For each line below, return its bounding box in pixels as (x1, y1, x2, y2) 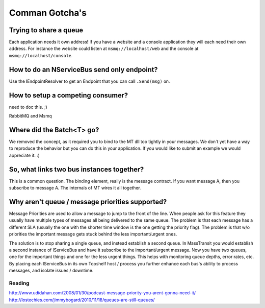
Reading (9, 280, 29, 286)
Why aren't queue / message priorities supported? (9, 197, 167, 206)
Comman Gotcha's (9, 7, 87, 18)
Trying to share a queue (9, 26, 83, 34)
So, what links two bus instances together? (9, 165, 144, 173)
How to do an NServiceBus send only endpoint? (9, 65, 158, 73)
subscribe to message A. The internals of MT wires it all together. (9, 185, 141, 191)
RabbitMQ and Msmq (9, 113, 52, 119)
